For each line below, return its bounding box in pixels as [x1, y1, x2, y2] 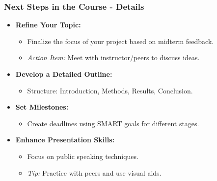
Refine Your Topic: [15, 20, 81, 30]
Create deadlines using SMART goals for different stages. [27, 118, 199, 128]
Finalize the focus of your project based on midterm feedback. [27, 36, 214, 46]
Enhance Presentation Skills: [15, 135, 115, 145]
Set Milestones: [15, 102, 69, 112]
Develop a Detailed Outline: [15, 69, 112, 79]
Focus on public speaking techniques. [27, 151, 138, 161]
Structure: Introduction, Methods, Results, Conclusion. [27, 85, 193, 95]
